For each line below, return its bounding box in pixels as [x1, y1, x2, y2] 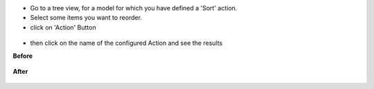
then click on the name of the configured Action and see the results [30, 39, 223, 48]
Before [12, 52, 33, 60]
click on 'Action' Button [30, 23, 96, 31]
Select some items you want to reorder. [30, 14, 142, 22]
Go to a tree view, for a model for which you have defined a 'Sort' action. [30, 4, 238, 12]
